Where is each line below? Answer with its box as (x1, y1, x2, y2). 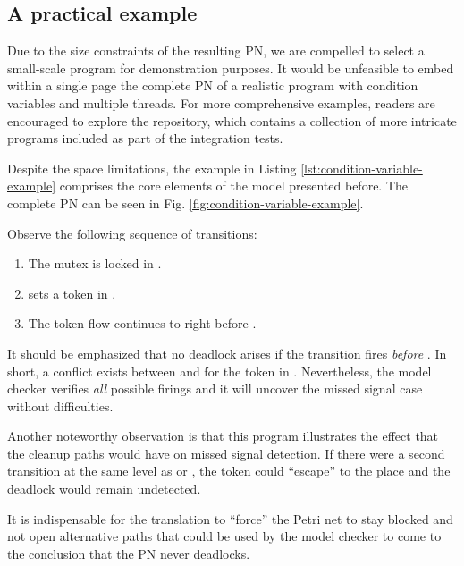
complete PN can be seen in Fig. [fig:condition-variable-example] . (7, 193, 364, 212)
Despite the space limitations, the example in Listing (7, 158, 297, 177)
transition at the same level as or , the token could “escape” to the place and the (7, 461, 451, 480)
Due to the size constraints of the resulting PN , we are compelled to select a (7, 41, 425, 60)
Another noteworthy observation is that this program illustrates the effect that (7, 427, 439, 445)
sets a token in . (28, 283, 116, 302)
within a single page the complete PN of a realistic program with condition (7, 76, 418, 95)
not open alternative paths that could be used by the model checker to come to (7, 527, 442, 545)
